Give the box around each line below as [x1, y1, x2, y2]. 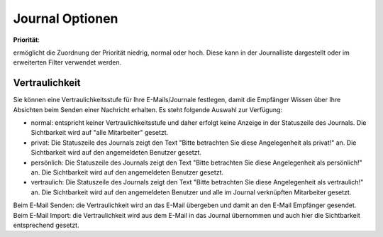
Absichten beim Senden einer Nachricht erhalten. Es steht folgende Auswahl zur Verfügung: [13, 105, 283, 114]
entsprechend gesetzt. [13, 221, 79, 229]
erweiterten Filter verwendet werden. [13, 58, 122, 67]
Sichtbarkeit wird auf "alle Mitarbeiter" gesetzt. [30, 128, 169, 137]
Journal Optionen [13, 11, 118, 26]
